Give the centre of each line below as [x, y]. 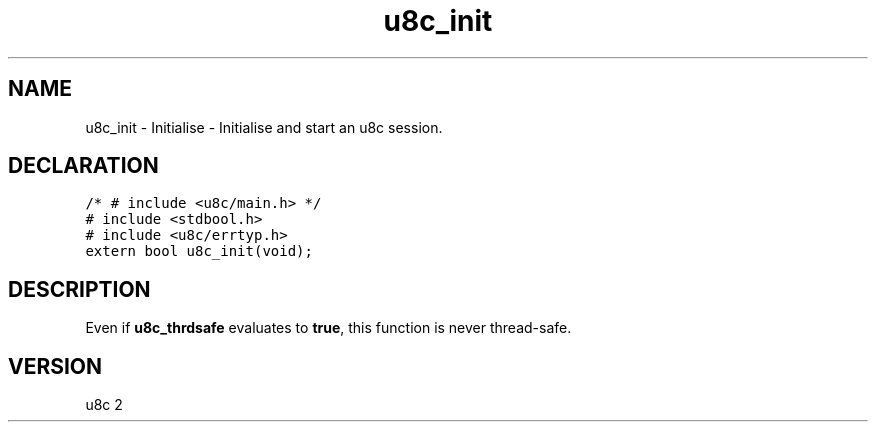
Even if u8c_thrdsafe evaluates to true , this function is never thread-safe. [328, 328]
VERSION [55, 366]
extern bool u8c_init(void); [199, 251]
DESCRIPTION [79, 289]
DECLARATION [83, 166]
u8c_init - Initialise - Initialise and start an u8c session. [264, 127]
